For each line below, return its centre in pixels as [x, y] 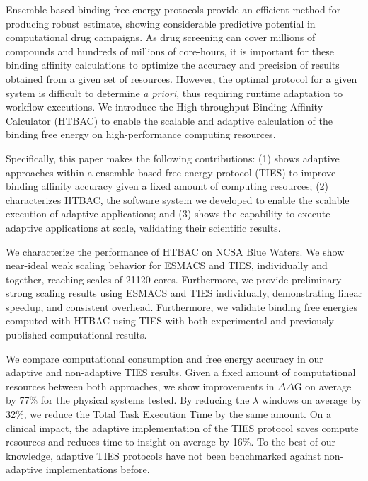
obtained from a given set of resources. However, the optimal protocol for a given [182, 78]
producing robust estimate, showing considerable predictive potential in [161, 23]
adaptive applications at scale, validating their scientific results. [143, 227]
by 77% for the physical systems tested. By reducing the [128, 400]
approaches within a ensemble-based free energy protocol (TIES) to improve [171, 172]
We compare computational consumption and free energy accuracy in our [165, 358]
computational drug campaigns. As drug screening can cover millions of [161, 37]
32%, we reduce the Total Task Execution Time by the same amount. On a [168, 414]
